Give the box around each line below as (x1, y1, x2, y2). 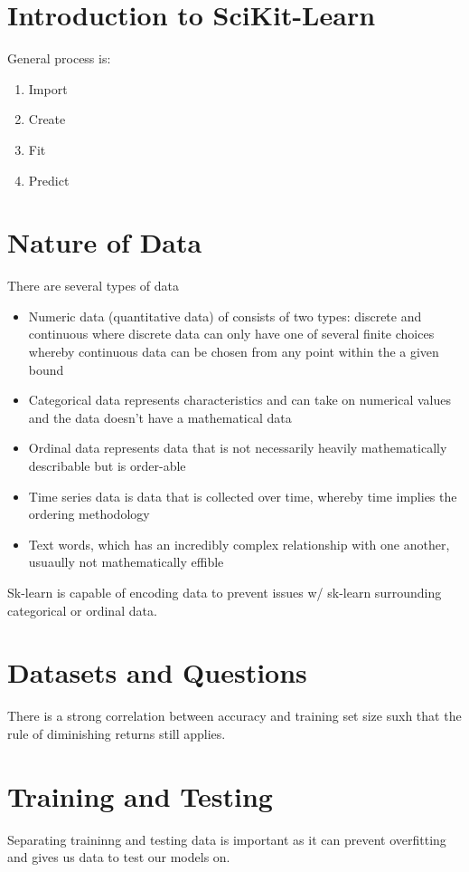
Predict (28, 170, 70, 189)
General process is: (7, 49, 111, 68)
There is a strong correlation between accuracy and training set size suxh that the (7, 706, 462, 725)
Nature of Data (7, 224, 202, 261)
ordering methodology (28, 504, 150, 523)
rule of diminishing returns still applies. (7, 723, 226, 743)
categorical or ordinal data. (7, 600, 157, 619)
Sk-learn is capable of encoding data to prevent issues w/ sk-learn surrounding (7, 582, 442, 601)
